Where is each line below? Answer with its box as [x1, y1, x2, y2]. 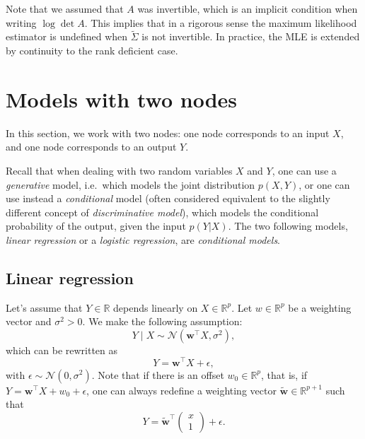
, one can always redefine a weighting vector [86, 382, 277, 397]
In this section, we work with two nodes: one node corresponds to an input [6, 125, 330, 140]
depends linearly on [113, 300, 198, 315]
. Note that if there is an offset [91, 367, 224, 382]
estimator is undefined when [6, 29, 128, 44]
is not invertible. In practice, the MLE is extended [141, 29, 360, 44]
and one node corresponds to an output [6, 139, 177, 154]
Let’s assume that [6, 300, 83, 315]
